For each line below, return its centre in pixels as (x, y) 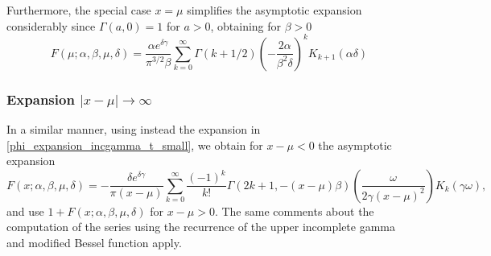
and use (25, 211)
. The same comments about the (294, 211)
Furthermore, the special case (79, 10)
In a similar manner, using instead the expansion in (134, 128)
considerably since (51, 25)
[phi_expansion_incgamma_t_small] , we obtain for (135, 145)
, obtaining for (246, 25)
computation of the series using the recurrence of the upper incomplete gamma (201, 227)
